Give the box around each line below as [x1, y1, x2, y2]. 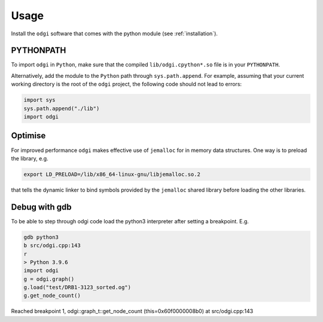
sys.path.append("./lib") [23, 105, 100, 112]
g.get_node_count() [23, 292, 81, 299]
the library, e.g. [11, 154, 48, 162]
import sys [23, 96, 56, 104]
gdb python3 [23, 233, 59, 241]
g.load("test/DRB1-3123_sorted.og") [23, 284, 132, 291]
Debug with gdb [11, 202, 72, 212]
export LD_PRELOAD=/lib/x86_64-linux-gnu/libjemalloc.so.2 [23, 171, 200, 178]
